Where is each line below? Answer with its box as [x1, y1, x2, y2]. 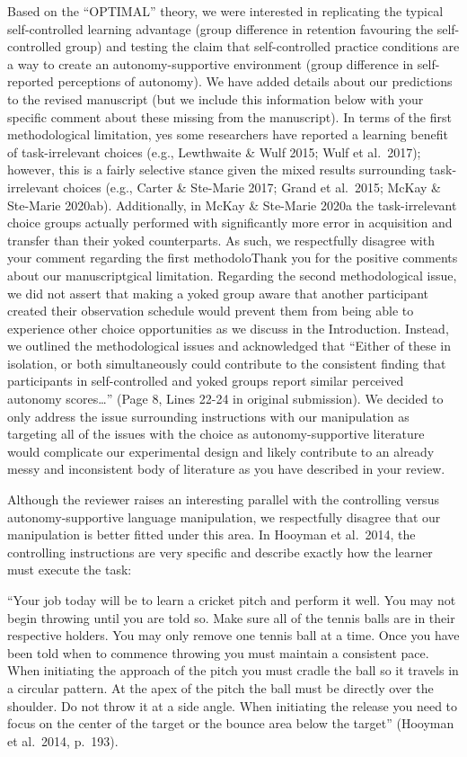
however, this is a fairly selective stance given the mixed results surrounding [7, 160, 426, 179]
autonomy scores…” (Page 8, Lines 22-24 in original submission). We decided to [7, 389, 444, 408]
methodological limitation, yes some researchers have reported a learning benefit [7, 125, 448, 144]
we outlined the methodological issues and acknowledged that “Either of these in [7, 336, 452, 355]
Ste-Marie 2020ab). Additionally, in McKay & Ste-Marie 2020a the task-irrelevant [7, 195, 457, 214]
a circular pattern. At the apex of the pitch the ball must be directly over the [7, 678, 434, 697]
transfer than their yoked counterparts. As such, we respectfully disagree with [7, 230, 435, 249]
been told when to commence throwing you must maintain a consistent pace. [7, 643, 429, 662]
